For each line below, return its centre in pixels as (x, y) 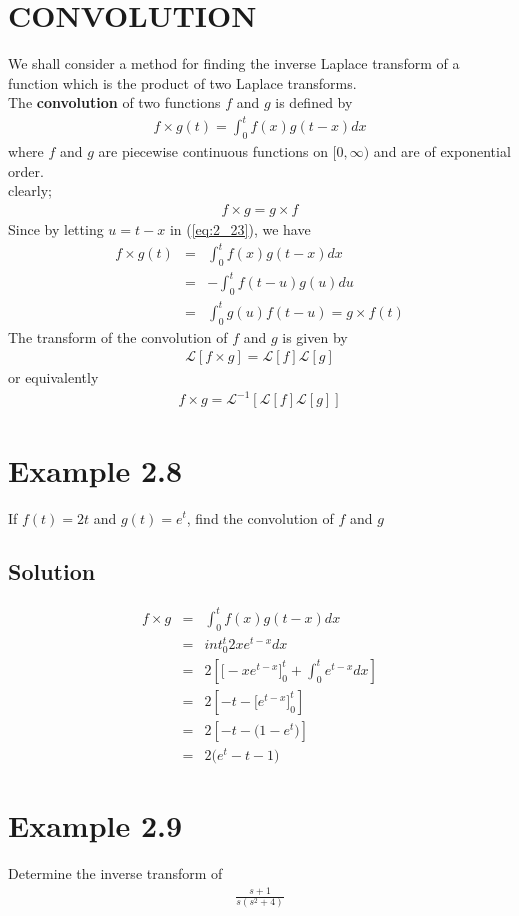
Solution (52, 571)
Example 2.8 (95, 469)
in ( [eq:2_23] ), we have (240, 229)
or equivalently (53, 377)
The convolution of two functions (114, 102)
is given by (315, 336)
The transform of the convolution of (118, 336)
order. (26, 170)
